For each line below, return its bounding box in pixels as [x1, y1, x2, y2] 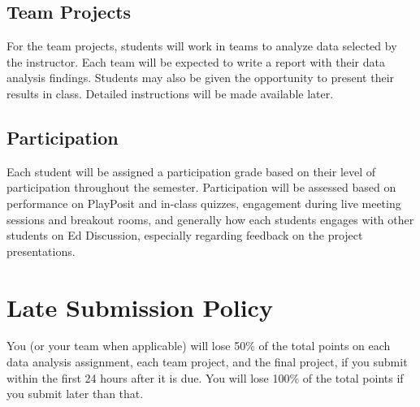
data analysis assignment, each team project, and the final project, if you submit [6, 353, 408, 370]
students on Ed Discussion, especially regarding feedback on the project [6, 227, 363, 244]
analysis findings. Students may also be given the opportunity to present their [6, 69, 395, 86]
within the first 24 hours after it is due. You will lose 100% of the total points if [6, 369, 404, 386]
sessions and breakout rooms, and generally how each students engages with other [6, 210, 414, 227]
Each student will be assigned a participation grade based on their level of [6, 162, 376, 180]
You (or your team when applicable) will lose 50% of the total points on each [6, 337, 391, 354]
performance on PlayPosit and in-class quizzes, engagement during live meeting [6, 194, 401, 211]
